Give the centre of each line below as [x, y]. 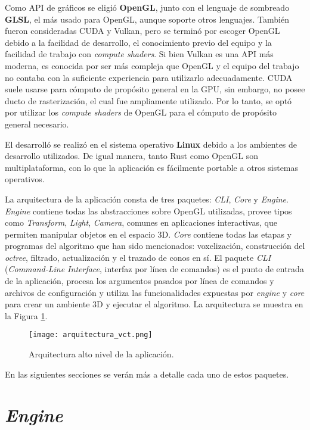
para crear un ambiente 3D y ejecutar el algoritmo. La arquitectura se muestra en [154, 304]
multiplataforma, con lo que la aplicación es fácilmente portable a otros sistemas [152, 167]
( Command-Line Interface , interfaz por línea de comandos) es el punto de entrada [154, 269]
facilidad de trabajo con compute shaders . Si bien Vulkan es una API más [139, 54]
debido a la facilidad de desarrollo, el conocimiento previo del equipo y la [138, 42]
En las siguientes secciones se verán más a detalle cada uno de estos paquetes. [147, 374]
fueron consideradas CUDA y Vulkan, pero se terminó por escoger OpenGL [142, 31]
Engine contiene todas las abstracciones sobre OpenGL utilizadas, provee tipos [148, 211]
